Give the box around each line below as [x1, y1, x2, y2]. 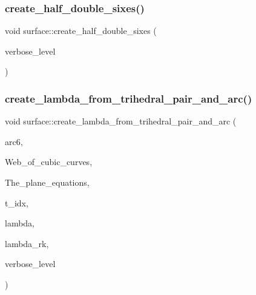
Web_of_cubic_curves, [5, 155, 93, 168]
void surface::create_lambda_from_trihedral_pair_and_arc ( [5, 115, 237, 127]
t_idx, [5, 196, 28, 209]
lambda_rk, [5, 237, 49, 249]
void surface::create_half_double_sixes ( [5, 24, 157, 37]
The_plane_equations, [5, 176, 90, 188]
